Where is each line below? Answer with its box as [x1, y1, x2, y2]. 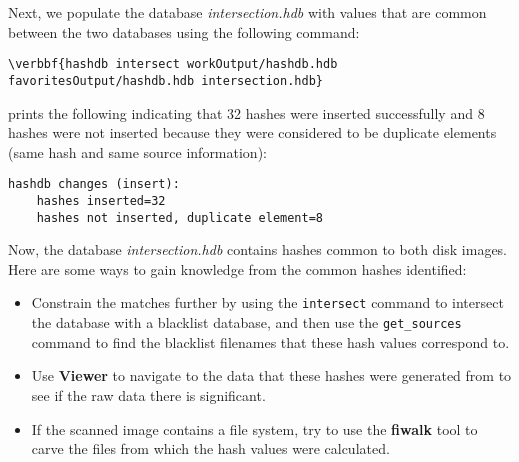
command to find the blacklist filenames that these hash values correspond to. [31, 331, 510, 352]
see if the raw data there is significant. [31, 384, 266, 405]
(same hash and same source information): [8, 141, 267, 162]
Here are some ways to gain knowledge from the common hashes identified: [8, 258, 467, 279]
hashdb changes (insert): [8, 177, 180, 192]
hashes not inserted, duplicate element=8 [36, 210, 323, 225]
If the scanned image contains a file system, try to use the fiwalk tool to [31, 418, 478, 439]
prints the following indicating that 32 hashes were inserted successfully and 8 [8, 102, 485, 123]
